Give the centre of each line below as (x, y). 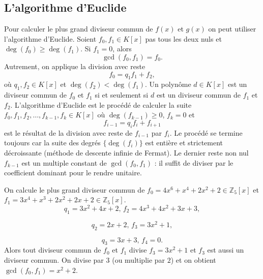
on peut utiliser (232, 29)
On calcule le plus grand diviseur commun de (75, 189)
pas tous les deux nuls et (183, 38)
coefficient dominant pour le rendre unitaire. (73, 173)
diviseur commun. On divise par (54, 260)
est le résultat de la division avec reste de (68, 132)
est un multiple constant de (64, 162)
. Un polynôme (168, 84)
